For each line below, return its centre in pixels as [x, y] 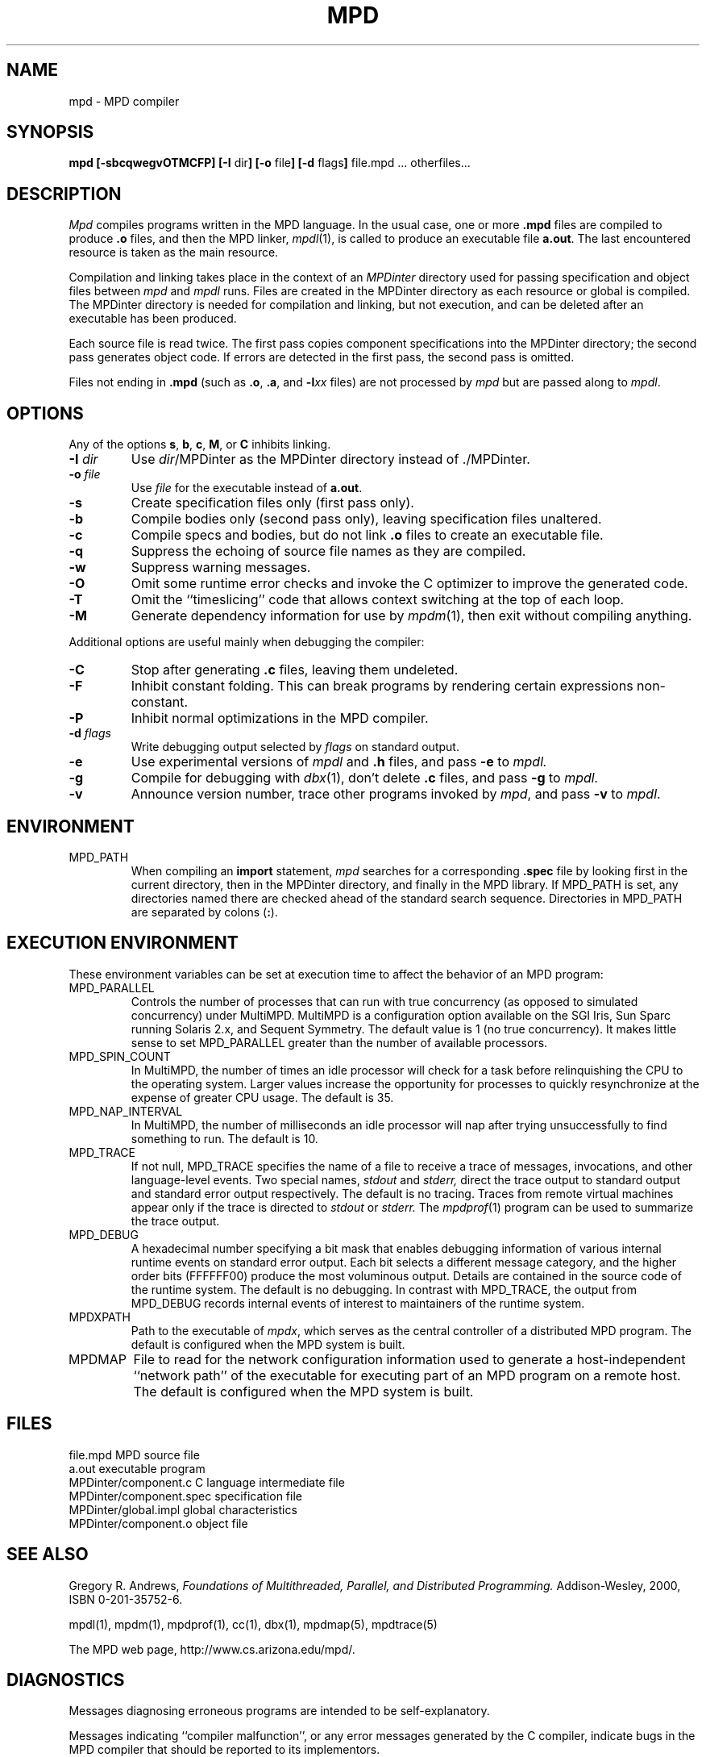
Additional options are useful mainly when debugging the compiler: [247, 642]
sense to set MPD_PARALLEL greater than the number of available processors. [339, 1042]
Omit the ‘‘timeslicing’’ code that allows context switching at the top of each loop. [378, 600]
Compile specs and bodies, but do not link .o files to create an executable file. [367, 535]
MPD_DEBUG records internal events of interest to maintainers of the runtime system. [358, 1303]
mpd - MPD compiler [124, 101]
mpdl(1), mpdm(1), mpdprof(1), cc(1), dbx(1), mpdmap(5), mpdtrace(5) [253, 1624]
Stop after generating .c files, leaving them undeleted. [295, 670]
